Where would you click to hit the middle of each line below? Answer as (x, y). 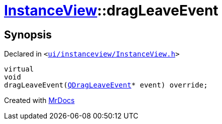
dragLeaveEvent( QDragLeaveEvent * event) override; (106, 85)
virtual (19, 69)
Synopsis (28, 34)
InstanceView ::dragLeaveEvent (111, 10)
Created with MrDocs (40, 100)
